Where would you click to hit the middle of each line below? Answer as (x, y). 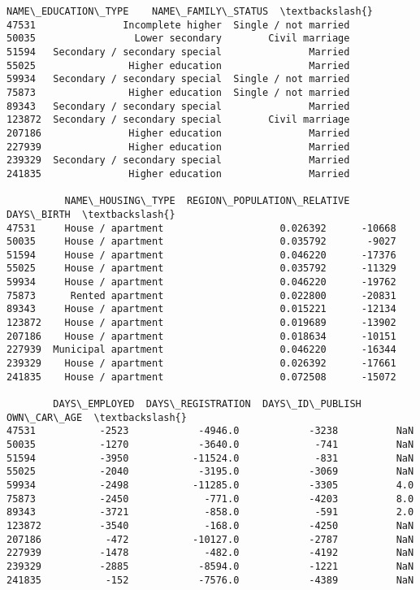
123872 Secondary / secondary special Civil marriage (178, 120)
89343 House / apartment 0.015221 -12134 (201, 309)
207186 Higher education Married (178, 133)
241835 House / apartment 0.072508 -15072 (201, 377)
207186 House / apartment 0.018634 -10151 (201, 336)
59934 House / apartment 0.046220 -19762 (201, 282)
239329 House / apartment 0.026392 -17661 (201, 364)
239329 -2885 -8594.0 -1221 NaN (210, 566)
